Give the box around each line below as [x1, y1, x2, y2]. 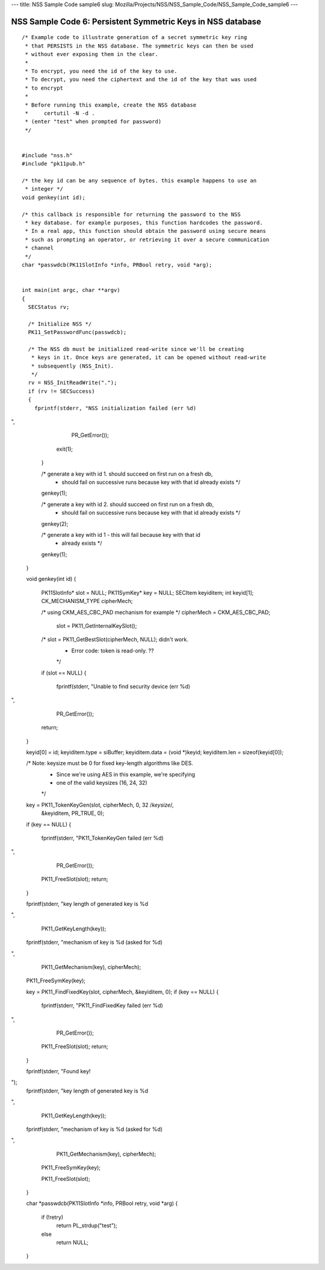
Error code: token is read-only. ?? [71, 647, 154, 654]
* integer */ [25, 185, 63, 193]
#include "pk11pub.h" [22, 160, 85, 167]
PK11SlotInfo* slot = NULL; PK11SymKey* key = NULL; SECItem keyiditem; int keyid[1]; [41, 589, 254, 596]
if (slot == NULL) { [41, 669, 87, 677]
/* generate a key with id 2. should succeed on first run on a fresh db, [41, 500, 214, 508]
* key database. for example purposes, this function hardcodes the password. [25, 220, 263, 226]
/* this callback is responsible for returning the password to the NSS [22, 211, 241, 218]
